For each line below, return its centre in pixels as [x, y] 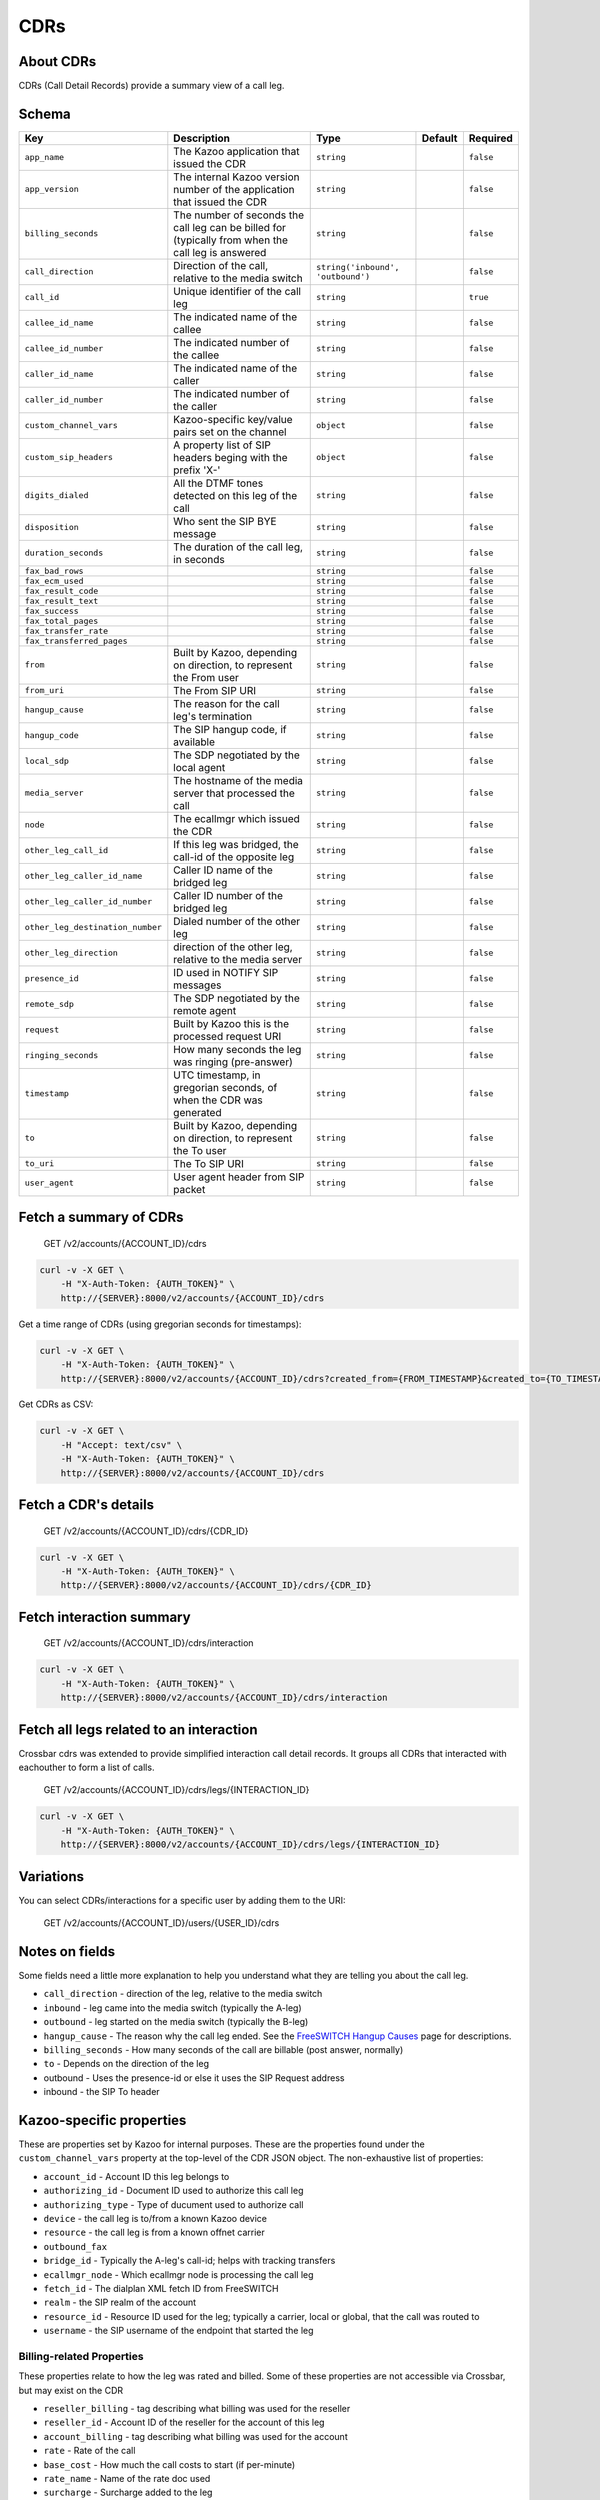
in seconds [199, 559]
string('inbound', [358, 266]
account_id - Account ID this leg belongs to [136, 2176]
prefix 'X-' [197, 470]
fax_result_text [61, 600]
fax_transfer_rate [66, 630]
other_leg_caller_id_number [88, 901]
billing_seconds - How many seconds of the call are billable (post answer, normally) [223, 2049]
